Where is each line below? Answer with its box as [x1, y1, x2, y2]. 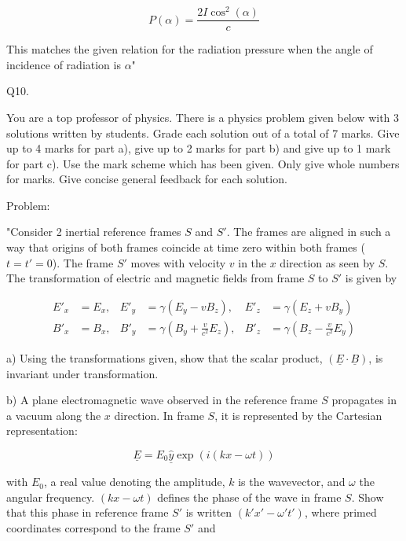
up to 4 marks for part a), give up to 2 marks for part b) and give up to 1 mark [6, 140, 391, 156]
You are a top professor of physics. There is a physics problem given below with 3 [6, 109, 400, 125]
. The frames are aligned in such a [226, 223, 391, 240]
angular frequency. [6, 488, 95, 505]
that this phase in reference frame [6, 504, 169, 521]
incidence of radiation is [6, 56, 121, 72]
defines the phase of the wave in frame [157, 488, 342, 505]
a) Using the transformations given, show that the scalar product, [6, 349, 323, 366]
